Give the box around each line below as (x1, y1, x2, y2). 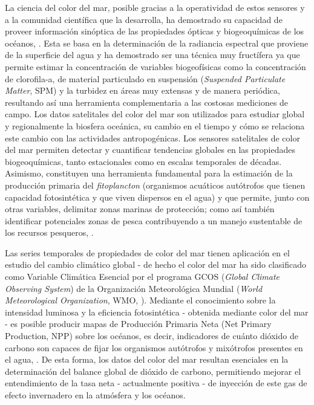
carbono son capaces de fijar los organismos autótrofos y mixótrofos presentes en (5, 341, 303, 354)
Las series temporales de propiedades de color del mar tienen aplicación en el (5, 246, 290, 259)
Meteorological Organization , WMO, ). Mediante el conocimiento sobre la (5, 294, 276, 306)
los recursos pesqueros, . (5, 226, 94, 239)
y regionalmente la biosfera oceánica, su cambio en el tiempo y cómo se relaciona (5, 119, 305, 132)
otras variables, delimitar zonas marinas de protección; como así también (5, 202, 275, 215)
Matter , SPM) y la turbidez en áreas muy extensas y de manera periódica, (5, 84, 280, 97)
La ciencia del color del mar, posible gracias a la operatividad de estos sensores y (5, 1, 305, 13)
